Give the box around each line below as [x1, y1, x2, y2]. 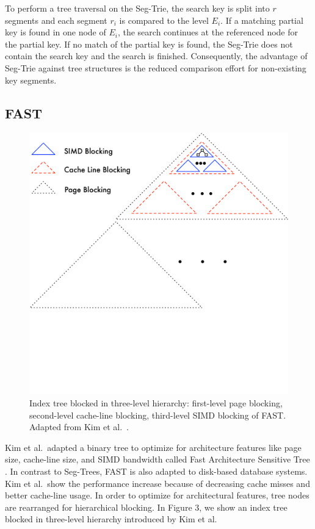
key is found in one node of [5, 26, 106, 38]
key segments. [5, 73, 57, 86]
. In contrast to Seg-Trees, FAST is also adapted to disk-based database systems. [5, 464, 308, 477]
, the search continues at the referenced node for [117, 26, 299, 38]
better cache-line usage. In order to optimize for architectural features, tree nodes [5, 489, 310, 502]
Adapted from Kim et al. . [29, 420, 129, 433]
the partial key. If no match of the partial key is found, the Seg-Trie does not [5, 37, 293, 50]
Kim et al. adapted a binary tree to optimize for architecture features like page [5, 441, 302, 453]
